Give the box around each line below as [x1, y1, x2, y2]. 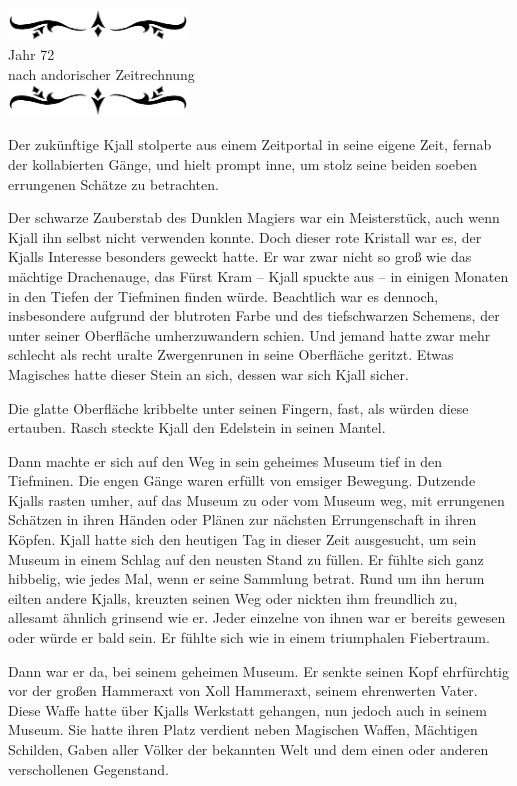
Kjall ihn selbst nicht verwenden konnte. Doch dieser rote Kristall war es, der [8, 226, 482, 247]
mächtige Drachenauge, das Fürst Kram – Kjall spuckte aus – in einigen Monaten [8, 265, 509, 286]
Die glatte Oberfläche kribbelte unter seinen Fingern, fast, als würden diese [8, 397, 469, 418]
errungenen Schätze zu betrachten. [8, 173, 219, 194]
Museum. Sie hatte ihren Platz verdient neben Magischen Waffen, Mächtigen [8, 719, 478, 740]
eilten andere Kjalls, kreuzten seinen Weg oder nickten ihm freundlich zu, [8, 587, 458, 608]
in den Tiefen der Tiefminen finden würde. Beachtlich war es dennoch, [8, 285, 439, 306]
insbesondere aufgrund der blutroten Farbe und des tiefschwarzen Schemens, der [8, 305, 500, 326]
